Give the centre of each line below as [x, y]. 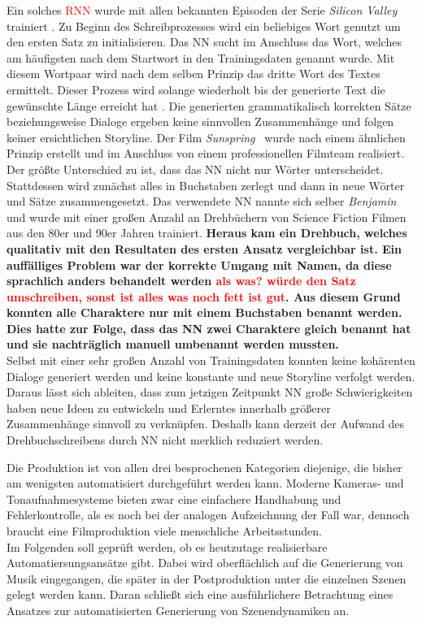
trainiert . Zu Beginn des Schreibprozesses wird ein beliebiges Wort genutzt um [204, 26]
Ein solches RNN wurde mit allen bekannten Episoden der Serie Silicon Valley [202, 10]
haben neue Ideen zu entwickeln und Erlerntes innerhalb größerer [169, 407]
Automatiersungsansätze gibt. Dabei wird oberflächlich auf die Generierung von [205, 563]
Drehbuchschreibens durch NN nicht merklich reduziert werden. [165, 440]
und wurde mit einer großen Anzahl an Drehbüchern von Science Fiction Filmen [207, 217]
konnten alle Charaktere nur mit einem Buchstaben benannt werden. [204, 312]
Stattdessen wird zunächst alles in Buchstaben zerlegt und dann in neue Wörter [206, 185]
